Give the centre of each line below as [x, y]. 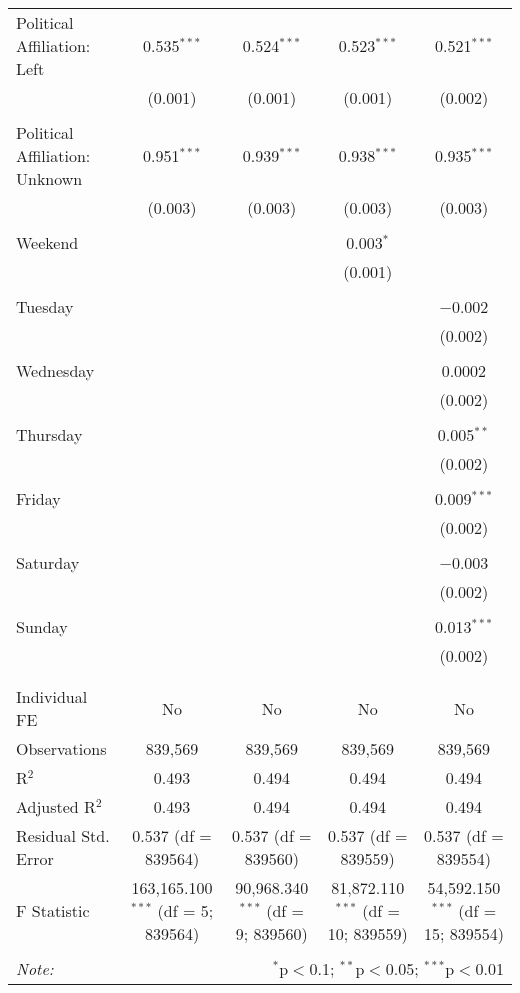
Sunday [42, 626]
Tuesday [45, 306]
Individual [52, 696]
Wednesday [55, 370]
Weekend [47, 242]
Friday [38, 498]
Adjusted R [56, 806]
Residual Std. [63, 835]
